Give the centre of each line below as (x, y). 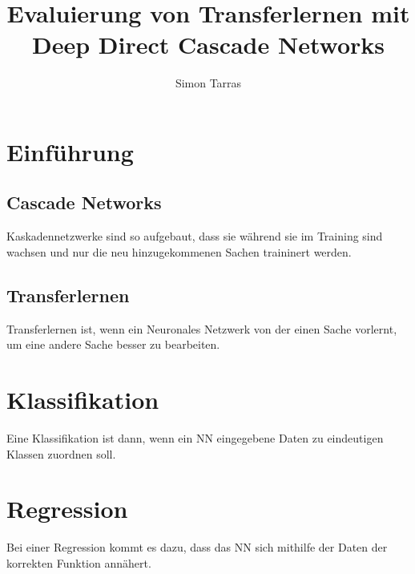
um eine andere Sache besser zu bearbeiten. (113, 344)
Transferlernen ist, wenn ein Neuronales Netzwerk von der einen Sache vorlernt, (202, 328)
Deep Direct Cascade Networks (208, 44)
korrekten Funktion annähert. (79, 562)
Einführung (70, 151)
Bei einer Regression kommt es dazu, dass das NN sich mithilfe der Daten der (197, 547)
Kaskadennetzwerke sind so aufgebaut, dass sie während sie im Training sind (195, 236)
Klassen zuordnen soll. (61, 453)
